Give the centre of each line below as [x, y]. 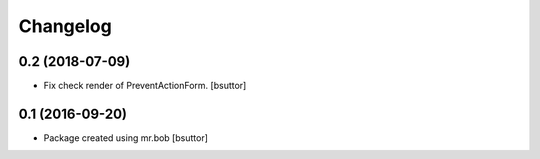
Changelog [65, 26]
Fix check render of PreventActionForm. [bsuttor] [145, 86]
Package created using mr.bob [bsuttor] [126, 137]
